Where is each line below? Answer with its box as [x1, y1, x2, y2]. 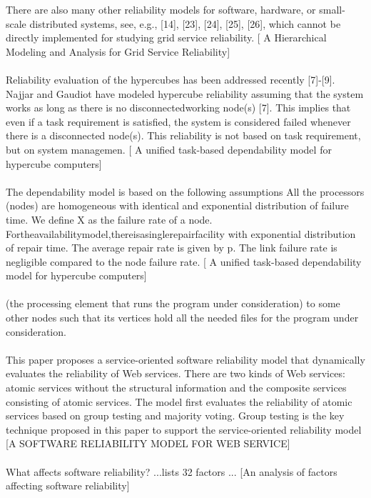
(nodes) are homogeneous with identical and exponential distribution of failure [6, 198, 349, 213]
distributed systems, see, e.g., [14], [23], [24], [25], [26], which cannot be [29, 16, 341, 31]
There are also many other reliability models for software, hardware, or [6, 2, 316, 16]
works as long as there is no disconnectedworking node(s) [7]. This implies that [6, 100, 351, 115]
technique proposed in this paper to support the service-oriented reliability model [6, 422, 362, 437]
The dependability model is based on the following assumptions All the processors [6, 184, 365, 199]
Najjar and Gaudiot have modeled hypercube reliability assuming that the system [6, 86, 364, 101]
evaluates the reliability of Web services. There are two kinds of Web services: [6, 366, 345, 381]
